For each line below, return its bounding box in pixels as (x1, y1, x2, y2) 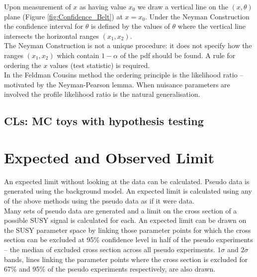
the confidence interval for (4, 21, 84, 31)
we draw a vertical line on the (137, 1, 228, 11)
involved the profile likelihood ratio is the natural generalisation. (4, 89, 200, 99)
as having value (80, 1, 126, 11)
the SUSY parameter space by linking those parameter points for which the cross (4, 224, 251, 235)
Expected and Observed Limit (4, 147, 214, 167)
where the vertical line (177, 21, 246, 31)
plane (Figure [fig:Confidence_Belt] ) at (4, 11, 123, 21)
